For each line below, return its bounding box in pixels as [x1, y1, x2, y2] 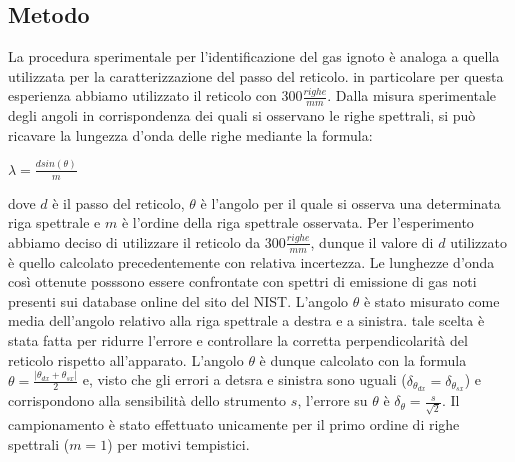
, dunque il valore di [310, 231, 434, 252]
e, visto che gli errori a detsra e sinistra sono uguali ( [82, 369, 407, 390]
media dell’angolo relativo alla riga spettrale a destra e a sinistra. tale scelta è [8, 310, 485, 331]
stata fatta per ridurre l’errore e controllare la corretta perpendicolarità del [8, 330, 468, 350]
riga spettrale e [8, 212, 101, 233]
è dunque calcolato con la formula [259, 349, 467, 370]
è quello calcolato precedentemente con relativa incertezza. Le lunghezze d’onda [8, 251, 495, 272]
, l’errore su [297, 390, 368, 411]
